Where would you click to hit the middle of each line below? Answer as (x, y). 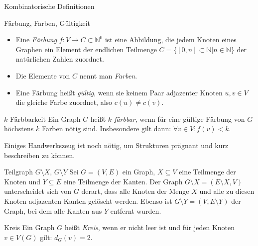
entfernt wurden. (136, 210)
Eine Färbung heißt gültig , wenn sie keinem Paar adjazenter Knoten (119, 92)
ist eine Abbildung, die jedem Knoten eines (171, 40)
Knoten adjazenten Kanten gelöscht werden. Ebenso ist (88, 201)
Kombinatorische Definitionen (49, 6)
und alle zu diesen (227, 191)
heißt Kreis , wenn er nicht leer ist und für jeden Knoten (150, 227)
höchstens (19, 128)
